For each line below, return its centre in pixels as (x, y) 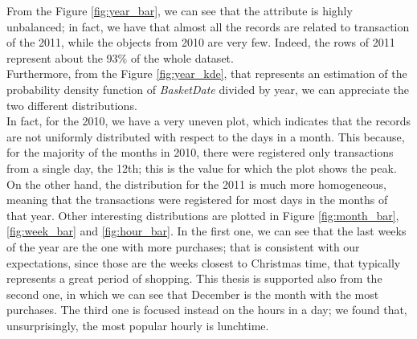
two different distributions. (72, 105)
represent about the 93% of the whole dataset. (120, 57)
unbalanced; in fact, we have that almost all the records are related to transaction (208, 26)
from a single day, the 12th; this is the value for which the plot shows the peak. (202, 167)
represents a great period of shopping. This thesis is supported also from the (194, 278)
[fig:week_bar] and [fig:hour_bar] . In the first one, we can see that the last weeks (206, 231)
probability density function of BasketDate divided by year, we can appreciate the (208, 89)
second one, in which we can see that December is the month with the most (193, 294)
